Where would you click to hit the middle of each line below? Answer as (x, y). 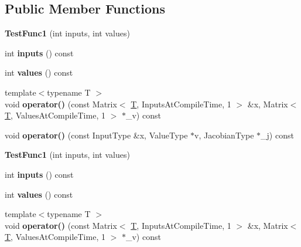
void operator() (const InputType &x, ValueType (96, 135)
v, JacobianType (224, 135)
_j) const (277, 135)
